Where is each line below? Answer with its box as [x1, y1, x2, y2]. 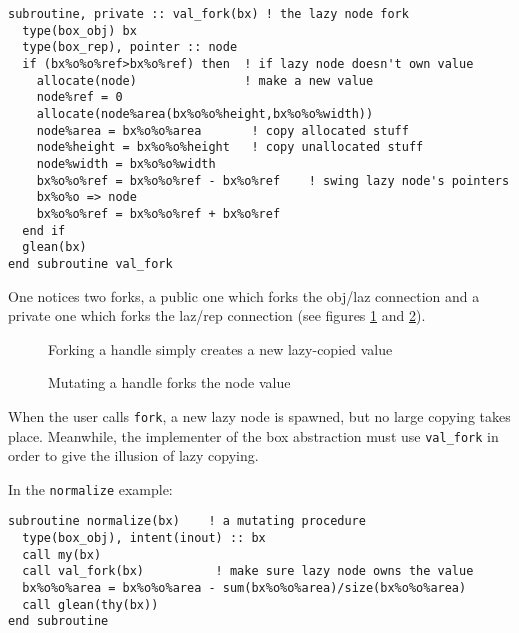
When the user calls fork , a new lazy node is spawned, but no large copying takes [8, 405, 511, 426]
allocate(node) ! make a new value [36, 73, 374, 88]
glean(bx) [22, 240, 87, 255]
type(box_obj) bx [22, 23, 137, 38]
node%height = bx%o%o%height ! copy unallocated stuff [36, 140, 424, 155]
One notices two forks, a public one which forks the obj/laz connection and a [8, 285, 480, 306]
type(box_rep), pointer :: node [22, 40, 238, 55]
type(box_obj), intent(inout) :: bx [22, 531, 266, 546]
